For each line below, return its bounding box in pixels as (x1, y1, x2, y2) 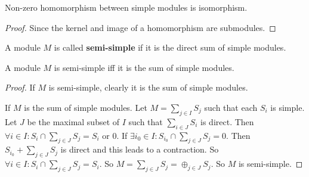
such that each (204, 101, 258, 113)
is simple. (270, 101, 305, 113)
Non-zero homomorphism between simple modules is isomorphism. (5, 1, 248, 13)
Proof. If (5, 81, 35, 94)
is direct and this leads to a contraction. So (60, 143, 219, 156)
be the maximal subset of (27, 115, 120, 128)
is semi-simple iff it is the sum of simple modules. (54, 61, 234, 73)
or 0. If (102, 129, 128, 141)
